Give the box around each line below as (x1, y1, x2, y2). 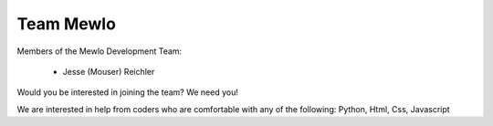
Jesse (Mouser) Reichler (62, 66, 155, 77)
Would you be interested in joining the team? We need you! (16, 87, 239, 98)
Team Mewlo (16, 14, 116, 34)
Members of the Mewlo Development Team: (16, 46, 183, 57)
